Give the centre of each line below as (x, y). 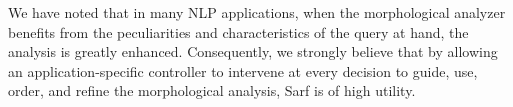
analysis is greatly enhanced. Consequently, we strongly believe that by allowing (253, 51)
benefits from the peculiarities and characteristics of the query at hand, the (238, 31)
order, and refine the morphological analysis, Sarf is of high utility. (212, 90)
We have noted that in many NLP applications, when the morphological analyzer (257, 12)
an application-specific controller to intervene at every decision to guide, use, (243, 70)
